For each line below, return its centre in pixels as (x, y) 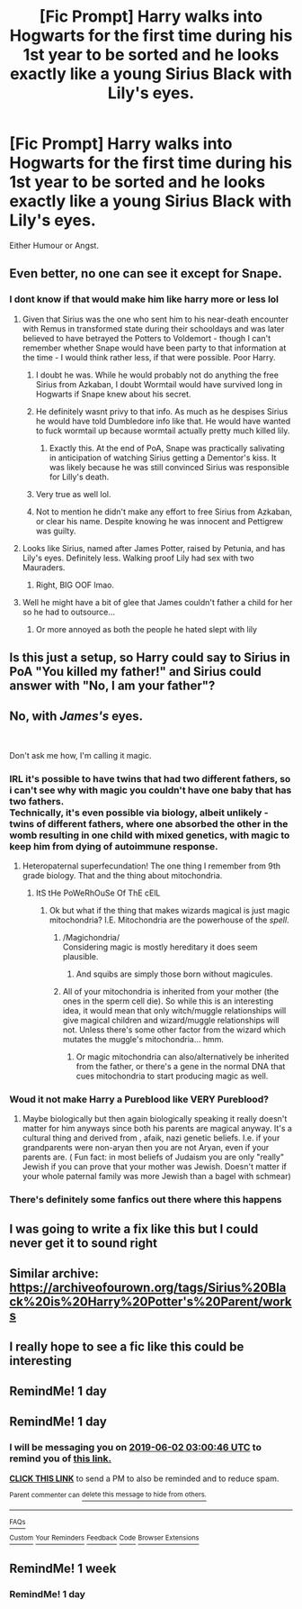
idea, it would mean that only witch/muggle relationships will (174, 1011)
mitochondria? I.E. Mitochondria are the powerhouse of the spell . (169, 920)
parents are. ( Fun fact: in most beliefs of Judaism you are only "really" (153, 1157)
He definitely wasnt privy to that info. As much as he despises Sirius (162, 411)
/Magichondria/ (91, 938)
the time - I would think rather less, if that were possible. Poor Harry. (149, 357)
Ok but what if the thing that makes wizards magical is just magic (169, 911)
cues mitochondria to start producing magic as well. (172, 1076)
